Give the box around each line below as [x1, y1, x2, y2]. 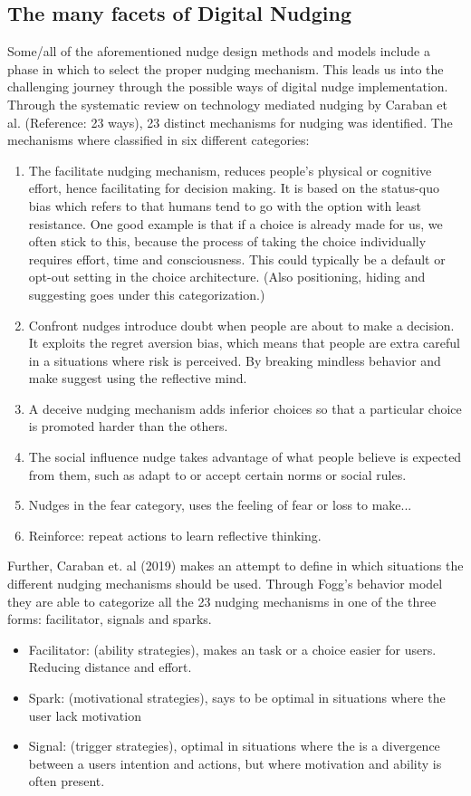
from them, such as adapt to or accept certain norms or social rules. [28, 465, 407, 484]
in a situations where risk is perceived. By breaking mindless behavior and [28, 350, 441, 369]
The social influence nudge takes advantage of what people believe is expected [28, 447, 462, 466]
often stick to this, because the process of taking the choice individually [28, 232, 427, 251]
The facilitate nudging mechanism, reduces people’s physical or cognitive [28, 160, 432, 179]
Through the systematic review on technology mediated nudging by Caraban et [7, 94, 447, 113]
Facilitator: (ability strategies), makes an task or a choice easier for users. [28, 639, 437, 658]
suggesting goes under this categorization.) [28, 284, 265, 303]
